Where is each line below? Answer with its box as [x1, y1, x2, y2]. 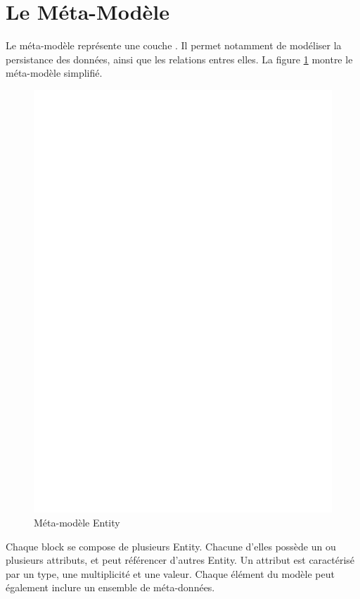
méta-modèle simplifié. [6, 65, 103, 80]
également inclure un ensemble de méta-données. [6, 580, 215, 595]
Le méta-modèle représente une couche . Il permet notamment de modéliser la [6, 38, 342, 53]
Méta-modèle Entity [34, 515, 120, 530]
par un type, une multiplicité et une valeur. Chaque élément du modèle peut [6, 566, 335, 581]
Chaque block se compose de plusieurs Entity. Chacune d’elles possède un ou [6, 538, 336, 553]
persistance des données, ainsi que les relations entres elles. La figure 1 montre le [6, 51, 353, 66]
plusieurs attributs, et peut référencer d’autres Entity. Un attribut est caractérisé [6, 553, 355, 567]
